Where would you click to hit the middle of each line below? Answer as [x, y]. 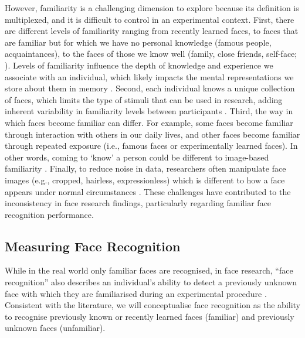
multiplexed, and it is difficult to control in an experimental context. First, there [150, 19]
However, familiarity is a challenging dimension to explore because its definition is [152, 8]
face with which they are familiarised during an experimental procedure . [136, 293]
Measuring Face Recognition [93, 246]
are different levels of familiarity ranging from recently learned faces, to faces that [152, 31]
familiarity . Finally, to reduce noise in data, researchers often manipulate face [145, 168]
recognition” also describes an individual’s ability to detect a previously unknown [151, 282]
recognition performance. [49, 214]
